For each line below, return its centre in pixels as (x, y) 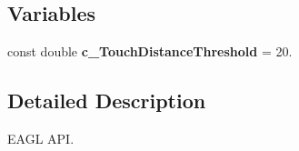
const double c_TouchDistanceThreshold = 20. (150, 51)
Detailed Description (107, 101)
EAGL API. (41, 138)
